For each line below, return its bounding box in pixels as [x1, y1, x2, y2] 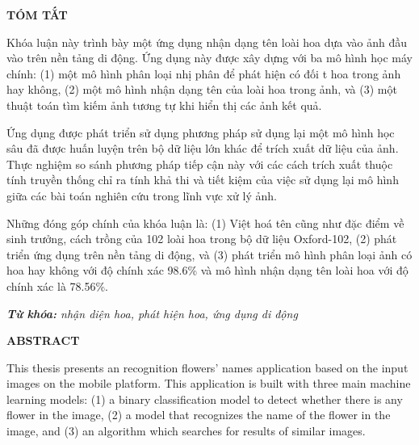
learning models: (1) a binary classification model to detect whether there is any [6, 390, 403, 407]
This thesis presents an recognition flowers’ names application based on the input [6, 359, 409, 376]
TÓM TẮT [6, 6, 68, 23]
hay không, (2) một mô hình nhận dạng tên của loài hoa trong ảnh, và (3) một [6, 81, 397, 98]
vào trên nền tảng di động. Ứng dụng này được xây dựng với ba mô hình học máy [6, 49, 413, 66]
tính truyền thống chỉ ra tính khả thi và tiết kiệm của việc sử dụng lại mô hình [6, 171, 399, 188]
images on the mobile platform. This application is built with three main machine [6, 375, 411, 392]
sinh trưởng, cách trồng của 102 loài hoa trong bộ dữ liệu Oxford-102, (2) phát [6, 230, 397, 247]
